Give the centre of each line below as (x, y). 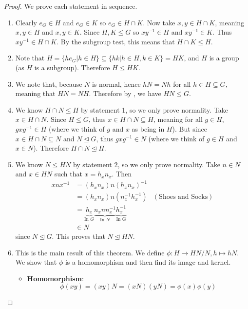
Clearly (26, 22)
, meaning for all (178, 119)
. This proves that (78, 236)
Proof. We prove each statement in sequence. (71, 6)
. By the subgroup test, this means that (116, 41)
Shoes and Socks (183, 197)
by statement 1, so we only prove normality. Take (154, 109)
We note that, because (49, 84)
